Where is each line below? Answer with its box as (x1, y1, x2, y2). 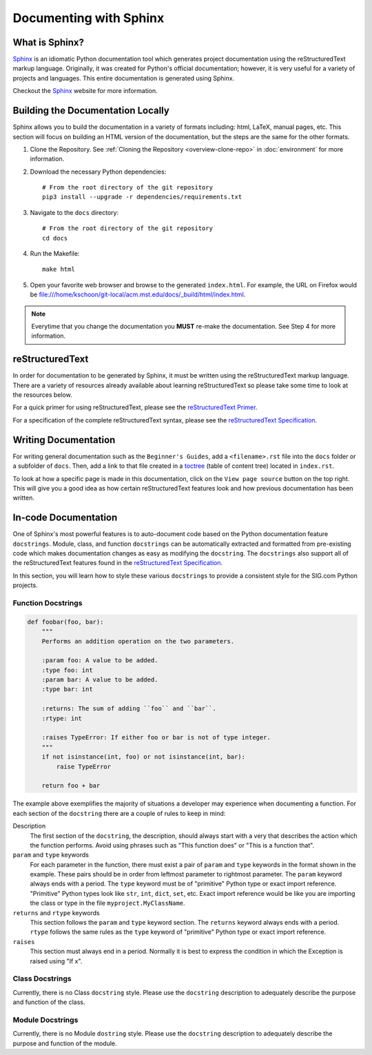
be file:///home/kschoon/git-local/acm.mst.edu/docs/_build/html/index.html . (30, 290, 246, 299)
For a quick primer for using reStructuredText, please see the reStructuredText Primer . (12, 403, 258, 411)
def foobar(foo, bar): (27, 617, 104, 626)
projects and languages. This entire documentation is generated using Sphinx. (12, 74, 235, 82)
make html (42, 265, 75, 274)
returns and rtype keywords (12, 908, 100, 916)
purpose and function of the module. (12, 1039, 117, 1047)
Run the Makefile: (30, 249, 80, 258)
